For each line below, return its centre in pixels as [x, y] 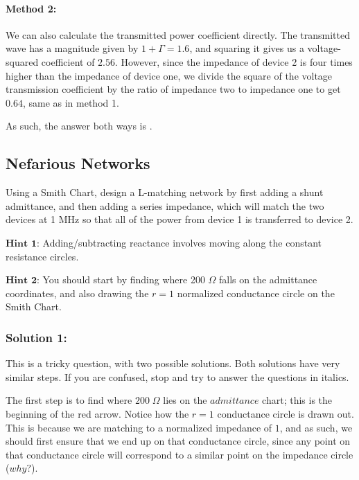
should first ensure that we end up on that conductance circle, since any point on [178, 441]
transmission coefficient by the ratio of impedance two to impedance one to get [173, 89]
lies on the [185, 400]
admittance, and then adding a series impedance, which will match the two [165, 205]
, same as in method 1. [71, 102]
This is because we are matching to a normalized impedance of [139, 427]
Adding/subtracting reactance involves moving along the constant [182, 242]
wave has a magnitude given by [72, 48]
